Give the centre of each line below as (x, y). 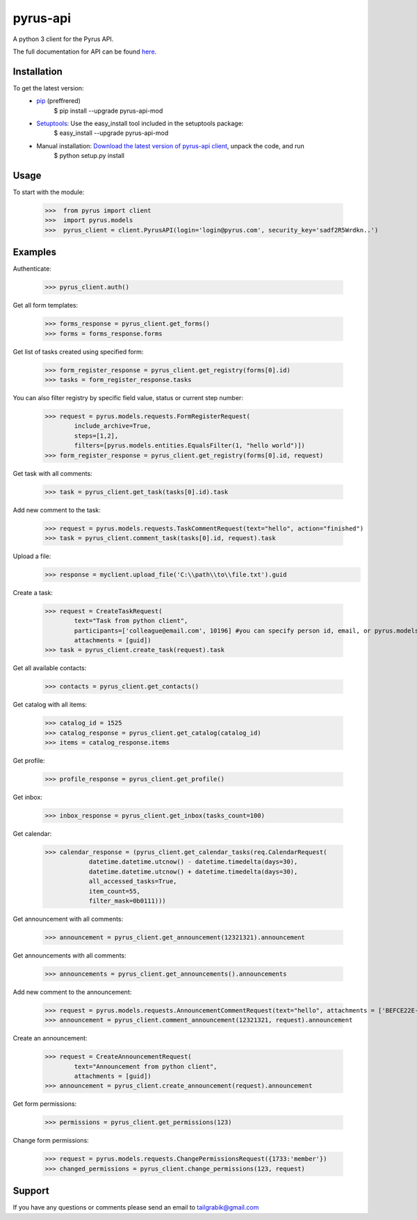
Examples (35, 252)
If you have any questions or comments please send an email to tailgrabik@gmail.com (136, 1207)
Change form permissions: (51, 1141)
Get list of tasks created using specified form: (78, 351)
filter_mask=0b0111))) (127, 901)
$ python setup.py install (89, 156)
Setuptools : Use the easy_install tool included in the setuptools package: (140, 124)
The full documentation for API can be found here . (85, 52)
